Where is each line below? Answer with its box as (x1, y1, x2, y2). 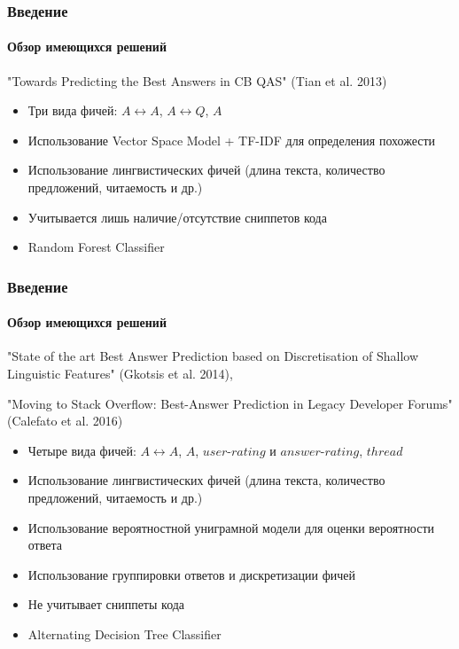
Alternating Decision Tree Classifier (27, 624, 222, 643)
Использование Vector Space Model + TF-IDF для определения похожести (27, 130, 436, 149)
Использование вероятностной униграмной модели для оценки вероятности (27, 518, 435, 536)
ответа (27, 536, 62, 554)
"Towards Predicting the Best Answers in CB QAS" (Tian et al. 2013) (7, 71, 387, 90)
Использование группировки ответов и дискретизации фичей (27, 565, 356, 583)
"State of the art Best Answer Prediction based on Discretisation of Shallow (7, 347, 419, 365)
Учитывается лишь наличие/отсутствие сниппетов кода (27, 207, 327, 226)
